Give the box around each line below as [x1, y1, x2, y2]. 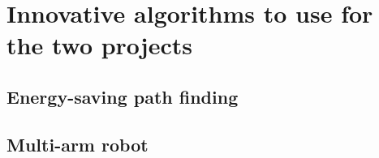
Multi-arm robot [6, 131, 149, 156]
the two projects [6, 28, 192, 62]
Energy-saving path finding [6, 83, 239, 109]
